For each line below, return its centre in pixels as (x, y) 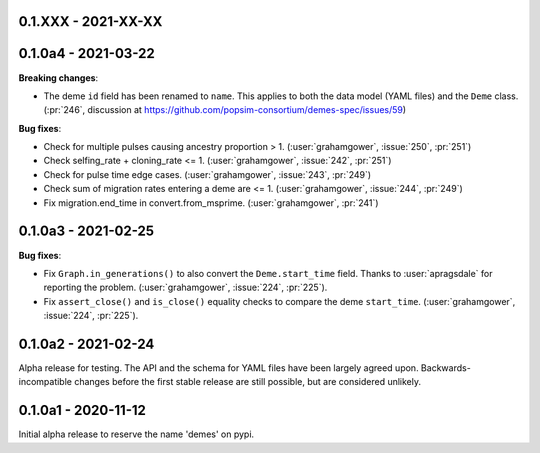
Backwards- (446, 368)
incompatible (45, 382)
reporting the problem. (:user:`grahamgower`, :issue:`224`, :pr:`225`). (185, 287)
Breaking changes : (58, 77)
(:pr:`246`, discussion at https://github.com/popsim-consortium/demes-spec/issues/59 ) (225, 110)
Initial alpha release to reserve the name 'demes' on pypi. (136, 434)
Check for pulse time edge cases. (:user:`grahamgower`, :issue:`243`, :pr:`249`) (207, 174)
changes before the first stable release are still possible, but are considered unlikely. (247, 382)
